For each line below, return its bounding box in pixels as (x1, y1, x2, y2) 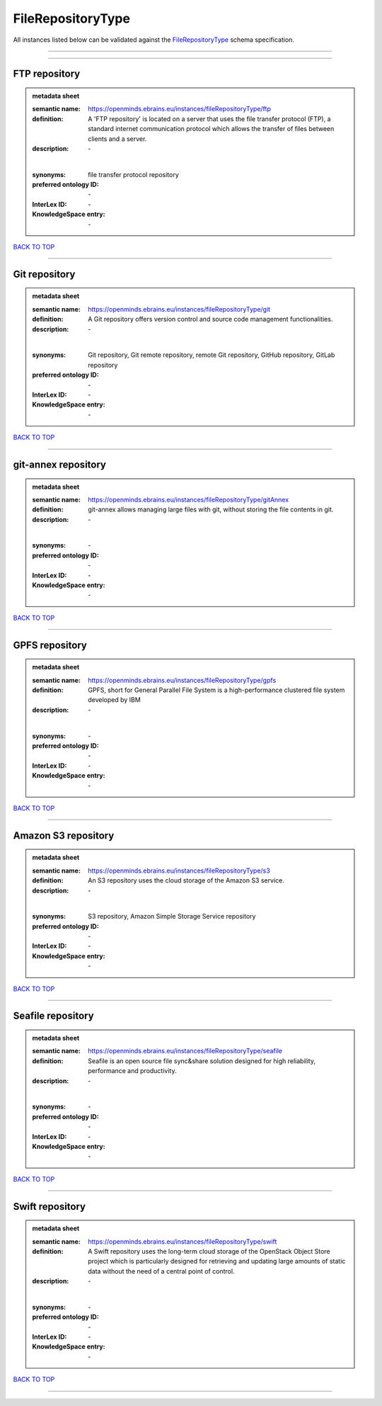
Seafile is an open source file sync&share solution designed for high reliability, (88, 1056, 316, 1065)
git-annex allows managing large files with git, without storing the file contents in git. (88, 505, 334, 514)
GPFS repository (13, 639, 88, 651)
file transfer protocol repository (88, 170, 180, 178)
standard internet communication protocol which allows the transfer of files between (88, 125, 335, 133)
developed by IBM (88, 696, 141, 704)
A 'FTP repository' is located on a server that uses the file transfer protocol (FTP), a (88, 114, 332, 123)
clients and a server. (88, 135, 147, 143)
